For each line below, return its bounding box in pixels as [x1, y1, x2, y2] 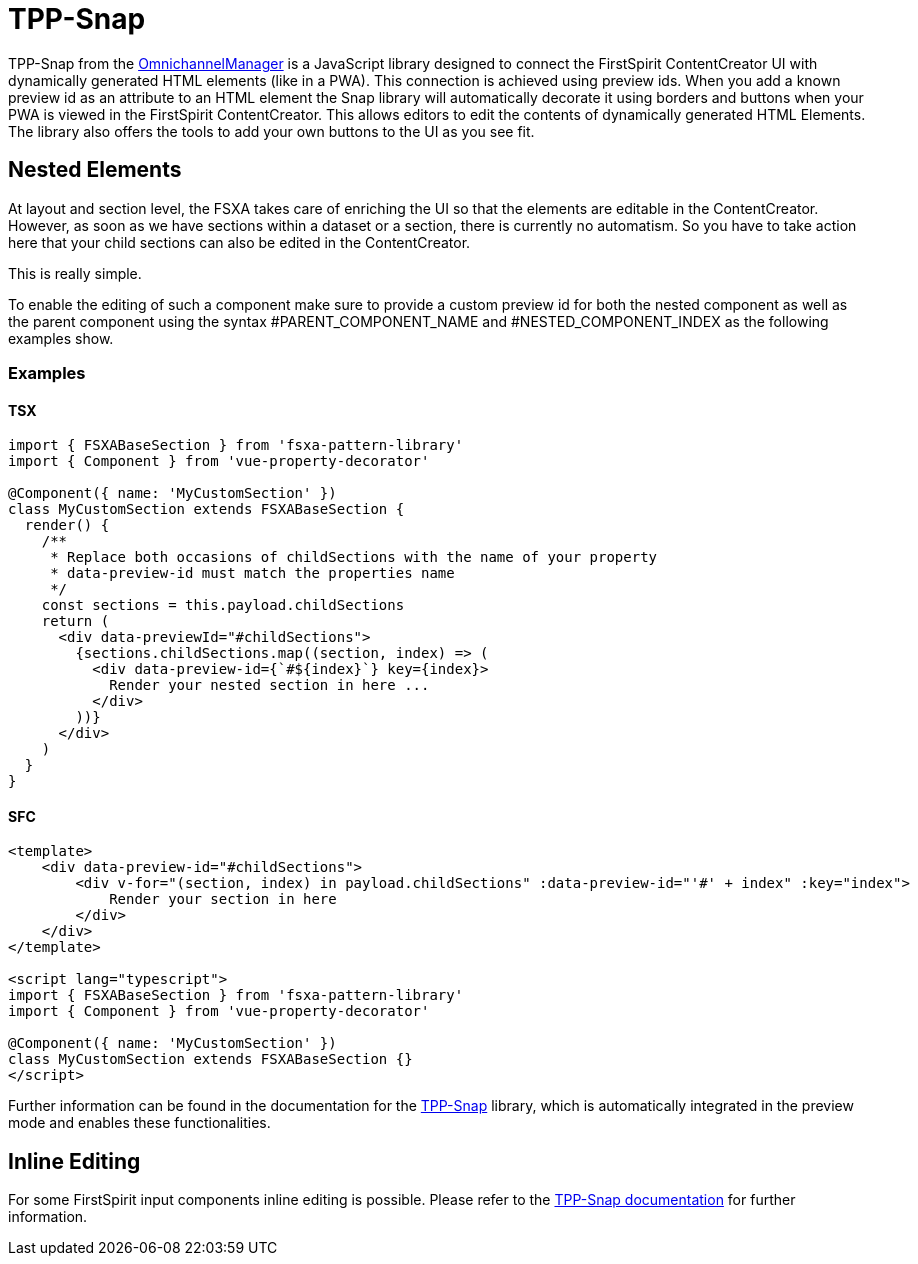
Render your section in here [109, 891, 337, 908]
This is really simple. [8, 264, 142, 282]
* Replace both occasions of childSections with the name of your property [50, 549, 658, 566]
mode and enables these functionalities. [8, 1114, 271, 1132]
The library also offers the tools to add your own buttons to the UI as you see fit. [8, 122, 535, 140]
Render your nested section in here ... [109, 677, 430, 694]
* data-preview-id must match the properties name [50, 565, 455, 582]
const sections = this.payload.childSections [41, 597, 405, 614]
